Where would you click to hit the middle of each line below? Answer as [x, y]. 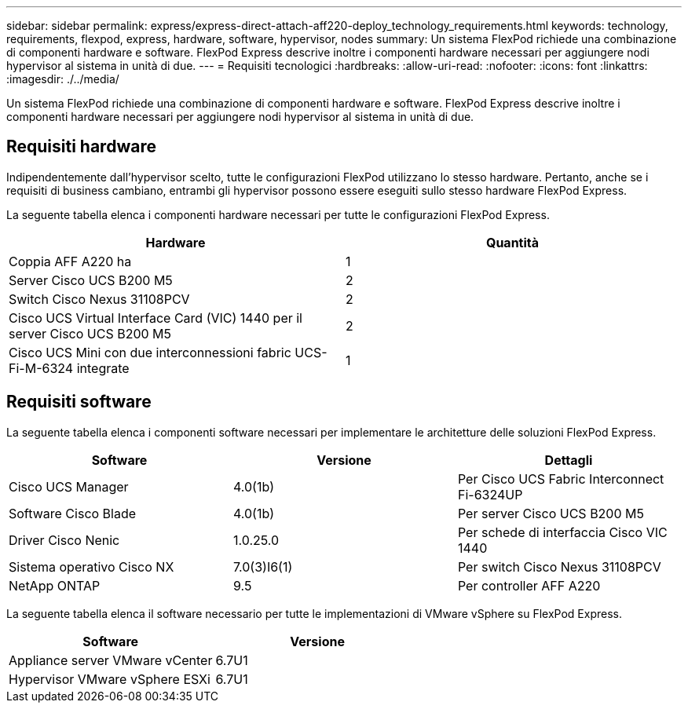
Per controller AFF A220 [529, 585]
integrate [103, 368]
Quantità [512, 242]
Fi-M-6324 [41, 368]
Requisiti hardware [81, 147]
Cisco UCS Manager [69, 486]
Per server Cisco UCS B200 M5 [551, 513]
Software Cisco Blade [73, 513]
